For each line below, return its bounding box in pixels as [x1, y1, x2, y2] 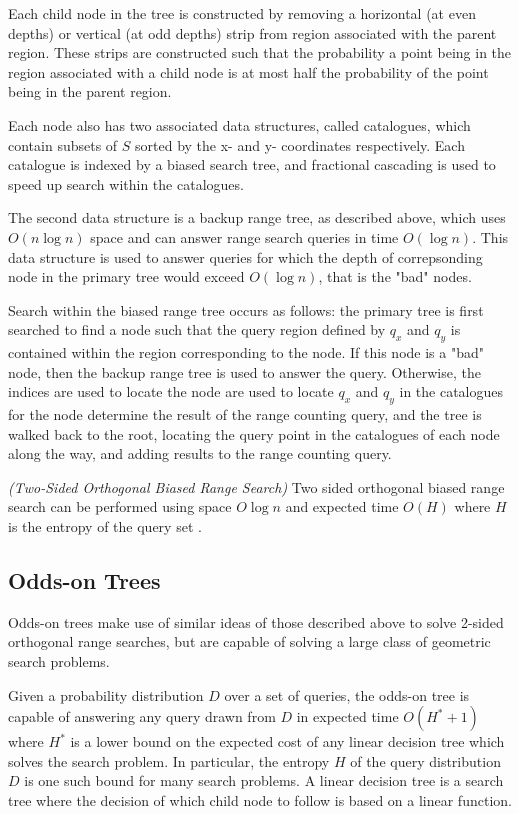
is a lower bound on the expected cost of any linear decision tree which [70, 731, 505, 752]
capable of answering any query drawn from [8, 706, 276, 727]
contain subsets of [8, 134, 118, 155]
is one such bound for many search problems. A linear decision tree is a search [24, 770, 504, 791]
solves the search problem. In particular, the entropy [8, 750, 330, 771]
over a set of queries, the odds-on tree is [224, 684, 470, 705]
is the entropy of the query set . [8, 516, 202, 537]
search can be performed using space [8, 496, 232, 517]
